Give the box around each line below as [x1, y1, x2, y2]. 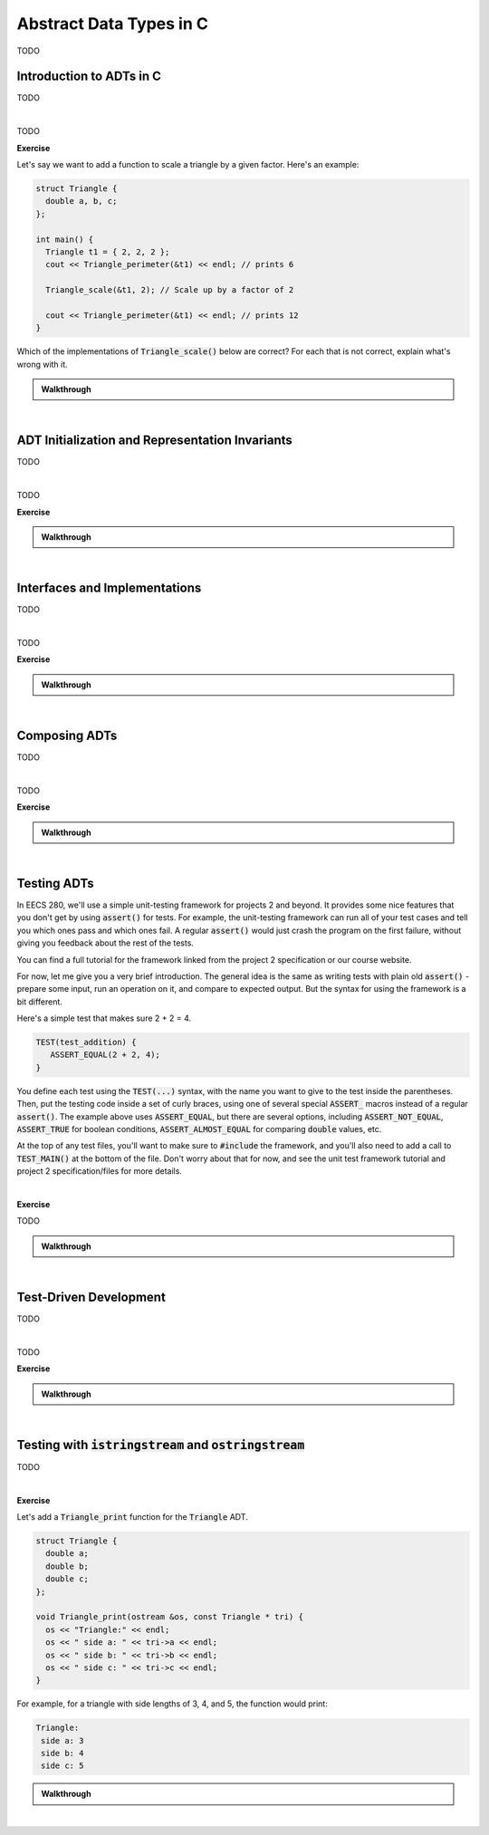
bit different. [16, 996, 63, 1007]
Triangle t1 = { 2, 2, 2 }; [45, 246, 170, 257]
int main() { [35, 234, 94, 245]
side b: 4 [41, 1748, 84, 1759]
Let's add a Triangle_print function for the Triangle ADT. [16, 1512, 248, 1523]
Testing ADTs [16, 875, 94, 891]
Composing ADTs [16, 727, 118, 743]
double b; [45, 1561, 90, 1571]
